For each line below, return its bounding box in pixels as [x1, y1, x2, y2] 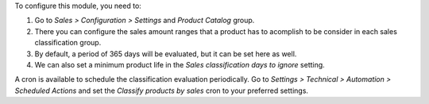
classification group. [34, 38, 102, 48]
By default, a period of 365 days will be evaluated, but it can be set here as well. [34, 48, 297, 59]
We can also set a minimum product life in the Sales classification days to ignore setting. [34, 60, 325, 69]
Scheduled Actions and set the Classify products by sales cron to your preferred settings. [14, 86, 309, 95]
